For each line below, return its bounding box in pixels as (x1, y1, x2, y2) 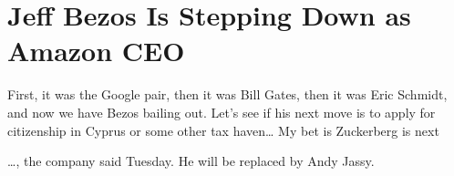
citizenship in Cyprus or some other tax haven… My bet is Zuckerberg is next (7, 120, 439, 140)
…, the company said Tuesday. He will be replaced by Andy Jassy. (7, 151, 375, 171)
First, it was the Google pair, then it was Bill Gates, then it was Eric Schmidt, (7, 85, 448, 104)
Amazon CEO (7, 32, 185, 69)
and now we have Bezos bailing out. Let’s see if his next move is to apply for (7, 102, 436, 121)
